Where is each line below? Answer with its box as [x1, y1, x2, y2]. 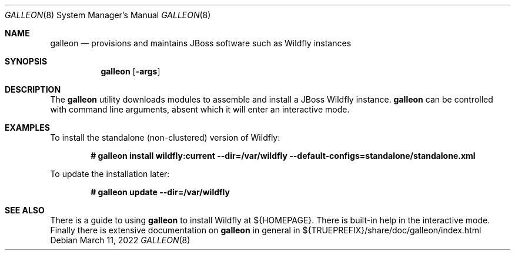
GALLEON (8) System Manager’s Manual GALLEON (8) [5, 10, 211, 20]
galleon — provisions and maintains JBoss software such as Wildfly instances [50, 38, 352, 48]
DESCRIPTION [5, 84, 61, 94]
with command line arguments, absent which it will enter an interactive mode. [50, 104, 350, 114]
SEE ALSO [5, 205, 45, 215]
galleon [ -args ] [101, 66, 160, 76]
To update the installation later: [50, 169, 170, 179]
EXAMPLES [5, 123, 50, 132]
